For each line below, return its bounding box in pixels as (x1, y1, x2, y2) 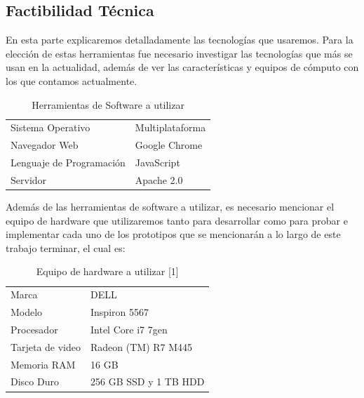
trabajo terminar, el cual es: (6, 240, 126, 255)
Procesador (11, 321, 58, 336)
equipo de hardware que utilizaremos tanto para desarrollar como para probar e (6, 213, 348, 227)
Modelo (11, 305, 43, 319)
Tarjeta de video (11, 339, 81, 354)
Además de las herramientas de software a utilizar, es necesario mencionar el (6, 199, 335, 214)
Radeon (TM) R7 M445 (90, 339, 193, 354)
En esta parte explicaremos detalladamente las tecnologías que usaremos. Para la (6, 32, 353, 47)
